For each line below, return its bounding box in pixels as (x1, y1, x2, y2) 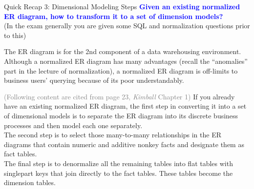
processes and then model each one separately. (4, 120, 143, 130)
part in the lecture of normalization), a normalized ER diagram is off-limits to (4, 65, 238, 76)
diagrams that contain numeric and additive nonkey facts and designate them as (4, 139, 244, 149)
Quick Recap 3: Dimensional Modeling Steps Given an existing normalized (4, 1, 240, 11)
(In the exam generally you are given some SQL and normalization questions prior (4, 20, 250, 31)
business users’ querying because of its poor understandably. (4, 75, 184, 85)
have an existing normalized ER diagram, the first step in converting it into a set (4, 101, 247, 111)
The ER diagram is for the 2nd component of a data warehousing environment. (4, 46, 241, 57)
